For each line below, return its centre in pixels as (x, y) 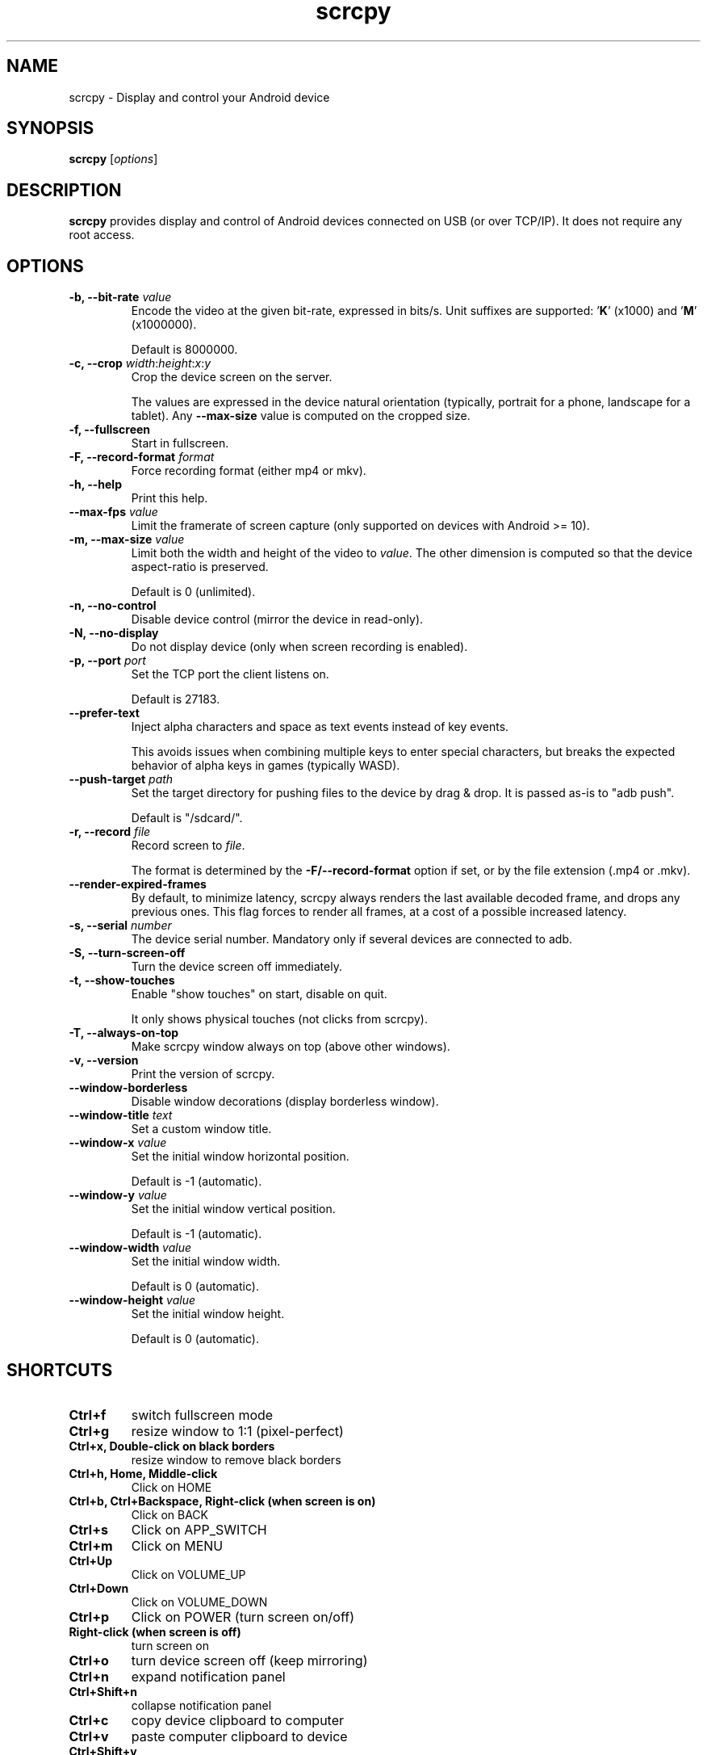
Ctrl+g (89, 1431)
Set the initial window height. (208, 1314)
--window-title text (121, 1115)
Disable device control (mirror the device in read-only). (277, 619)
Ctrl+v (89, 1736)
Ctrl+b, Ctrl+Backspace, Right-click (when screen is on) (222, 1501)
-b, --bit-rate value (120, 297)
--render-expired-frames (138, 884)
